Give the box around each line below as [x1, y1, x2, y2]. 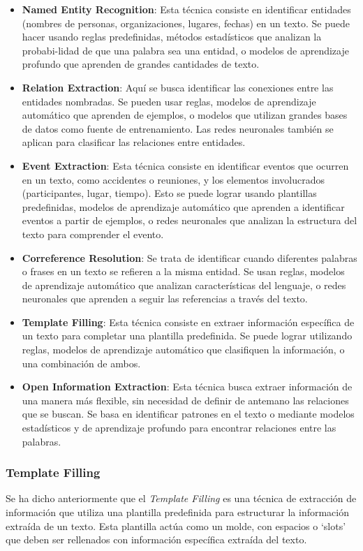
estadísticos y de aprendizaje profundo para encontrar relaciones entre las [22, 420, 336, 435]
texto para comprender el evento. [22, 226, 164, 241]
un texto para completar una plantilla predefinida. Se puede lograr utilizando [22, 328, 353, 343]
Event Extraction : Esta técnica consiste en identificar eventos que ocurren [22, 158, 349, 172]
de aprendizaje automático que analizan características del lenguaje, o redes [22, 277, 346, 292]
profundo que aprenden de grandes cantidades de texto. [22, 57, 260, 71]
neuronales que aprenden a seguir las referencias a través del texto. [22, 291, 308, 306]
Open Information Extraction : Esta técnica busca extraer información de [22, 379, 353, 394]
